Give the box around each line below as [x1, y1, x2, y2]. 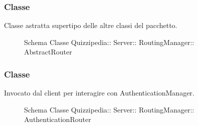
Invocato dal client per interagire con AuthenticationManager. [4, 87, 194, 98]
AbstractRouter [24, 46, 72, 57]
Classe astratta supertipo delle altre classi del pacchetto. [4, 20, 177, 30]
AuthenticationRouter [24, 114, 91, 124]
